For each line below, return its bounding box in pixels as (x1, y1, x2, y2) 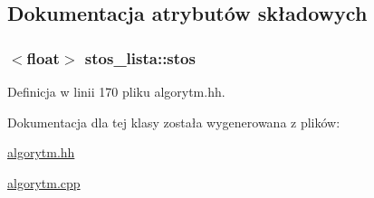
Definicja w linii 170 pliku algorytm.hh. (7, 82, 225, 100)
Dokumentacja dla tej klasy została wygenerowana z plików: (7, 112, 340, 131)
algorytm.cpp (7, 173, 81, 192)
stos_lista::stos (84, 46, 196, 69)
